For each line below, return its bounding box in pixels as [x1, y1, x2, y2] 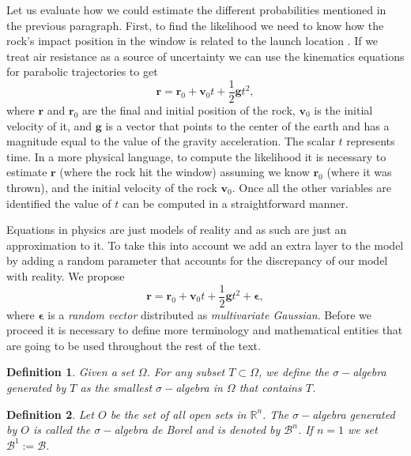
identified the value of [6, 194, 111, 211]
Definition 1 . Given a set [6, 364, 134, 380]
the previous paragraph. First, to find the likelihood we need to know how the [6, 17, 384, 33]
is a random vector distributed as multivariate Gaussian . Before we [47, 306, 371, 322]
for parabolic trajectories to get [6, 63, 158, 80]
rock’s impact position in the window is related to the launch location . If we [6, 32, 379, 49]
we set [347, 421, 378, 438]
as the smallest [80, 379, 153, 395]
